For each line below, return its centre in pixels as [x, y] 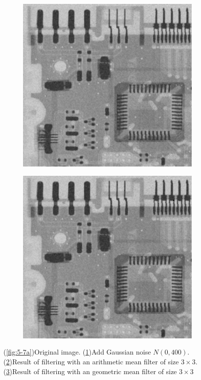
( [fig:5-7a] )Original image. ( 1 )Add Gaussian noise [77, 352]
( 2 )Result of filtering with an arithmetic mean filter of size [91, 362]
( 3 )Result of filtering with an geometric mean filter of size [90, 371]
